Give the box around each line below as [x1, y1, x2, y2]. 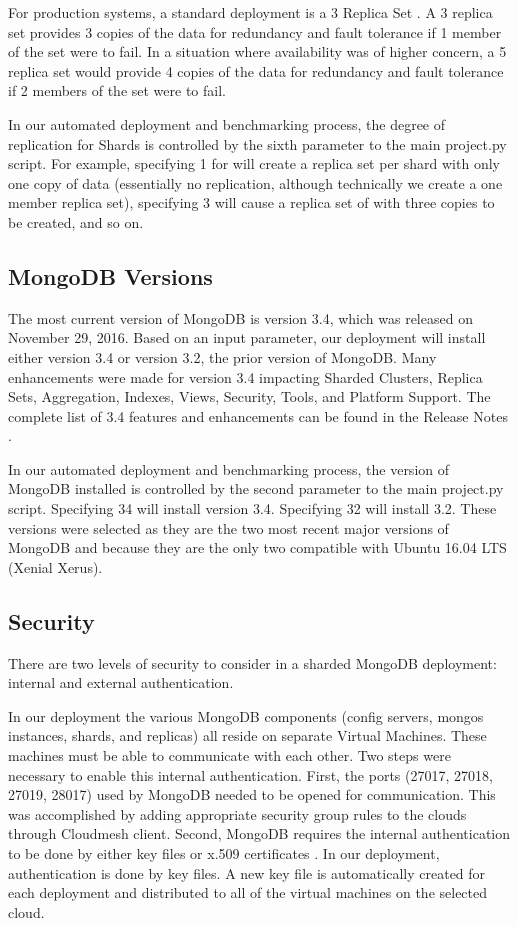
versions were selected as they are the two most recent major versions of [8, 517, 449, 538]
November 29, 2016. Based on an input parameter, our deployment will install [8, 327, 486, 348]
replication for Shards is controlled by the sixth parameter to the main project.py [8, 133, 507, 154]
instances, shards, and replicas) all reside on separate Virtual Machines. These [8, 725, 487, 746]
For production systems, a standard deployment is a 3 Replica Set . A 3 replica [8, 2, 493, 22]
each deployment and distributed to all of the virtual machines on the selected [8, 882, 488, 903]
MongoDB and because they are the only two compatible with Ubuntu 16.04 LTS [8, 537, 507, 558]
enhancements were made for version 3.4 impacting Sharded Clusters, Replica [8, 366, 483, 387]
